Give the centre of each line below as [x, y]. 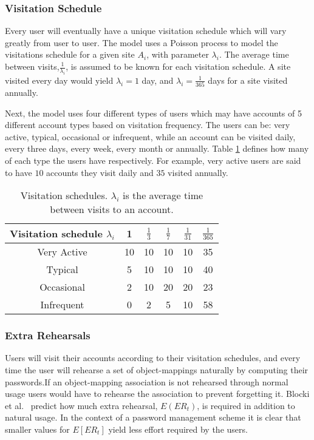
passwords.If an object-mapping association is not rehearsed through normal [147, 381]
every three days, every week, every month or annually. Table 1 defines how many [157, 148]
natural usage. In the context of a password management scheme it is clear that [153, 417]
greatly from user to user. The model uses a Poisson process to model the [142, 42]
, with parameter [178, 54]
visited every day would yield [59, 80]
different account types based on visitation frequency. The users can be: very [148, 125]
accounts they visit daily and [100, 172]
